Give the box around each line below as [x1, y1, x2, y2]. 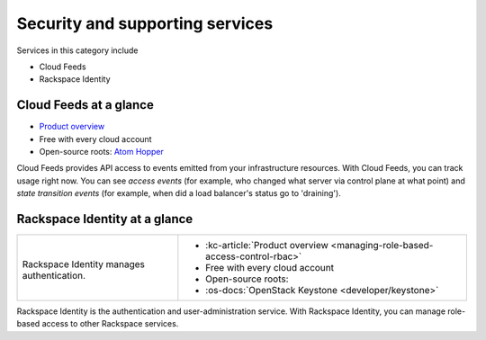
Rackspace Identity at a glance [16, 211, 193, 227]
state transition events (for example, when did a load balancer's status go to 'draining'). [16, 188, 341, 199]
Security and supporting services [16, 13, 274, 33]
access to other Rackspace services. [41, 318, 179, 329]
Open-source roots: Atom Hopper [39, 147, 164, 157]
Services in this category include [16, 45, 139, 56]
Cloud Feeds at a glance [16, 97, 155, 112]
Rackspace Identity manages [22, 258, 146, 271]
